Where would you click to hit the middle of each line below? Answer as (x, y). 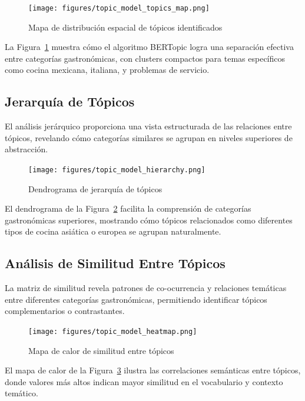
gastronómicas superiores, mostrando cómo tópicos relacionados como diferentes (149, 220)
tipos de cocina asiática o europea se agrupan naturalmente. (113, 231)
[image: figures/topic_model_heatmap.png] (113, 332)
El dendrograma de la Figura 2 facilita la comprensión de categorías (128, 208)
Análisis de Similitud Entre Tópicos (115, 263)
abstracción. (26, 149)
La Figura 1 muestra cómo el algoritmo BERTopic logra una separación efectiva (149, 47)
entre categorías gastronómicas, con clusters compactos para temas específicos (145, 58)
